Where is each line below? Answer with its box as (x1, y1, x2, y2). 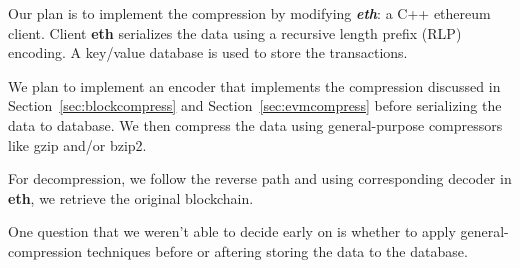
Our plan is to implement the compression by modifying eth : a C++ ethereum (8, 3, 491, 23)
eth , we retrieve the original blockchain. (8, 187, 254, 208)
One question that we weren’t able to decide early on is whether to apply (8, 221, 456, 242)
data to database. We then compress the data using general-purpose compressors (8, 114, 503, 135)
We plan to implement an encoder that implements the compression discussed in (8, 75, 501, 96)
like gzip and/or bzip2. (8, 134, 147, 155)
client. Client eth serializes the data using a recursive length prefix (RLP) (8, 22, 462, 43)
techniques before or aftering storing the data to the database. (86, 240, 468, 261)
